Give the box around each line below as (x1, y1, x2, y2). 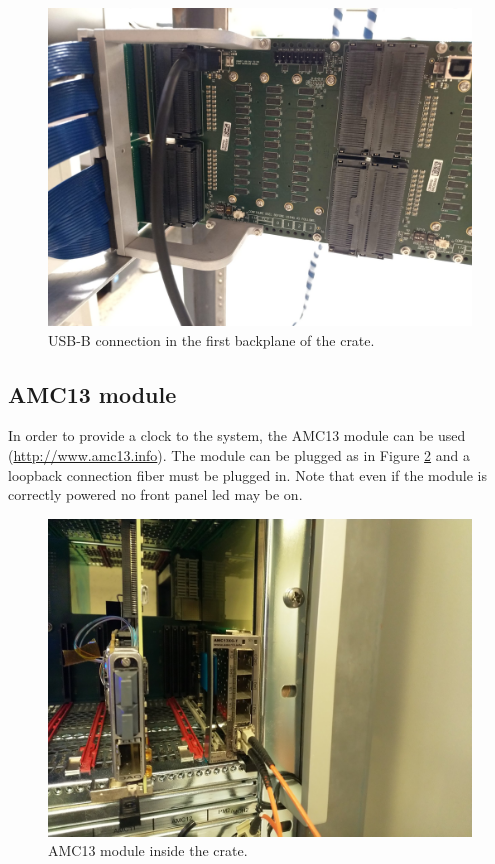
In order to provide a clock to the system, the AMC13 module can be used (8, 425, 466, 446)
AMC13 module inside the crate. (48, 840, 248, 861)
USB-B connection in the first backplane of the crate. (48, 329, 375, 350)
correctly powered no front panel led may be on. (8, 484, 303, 505)
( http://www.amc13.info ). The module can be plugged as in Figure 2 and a (8, 444, 470, 465)
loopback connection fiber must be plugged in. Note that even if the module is (8, 464, 487, 485)
